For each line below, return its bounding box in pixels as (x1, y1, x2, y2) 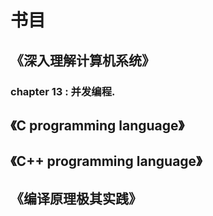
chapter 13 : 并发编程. (10, 84, 116, 98)
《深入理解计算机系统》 (10, 52, 155, 69)
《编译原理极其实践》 (10, 190, 142, 207)
